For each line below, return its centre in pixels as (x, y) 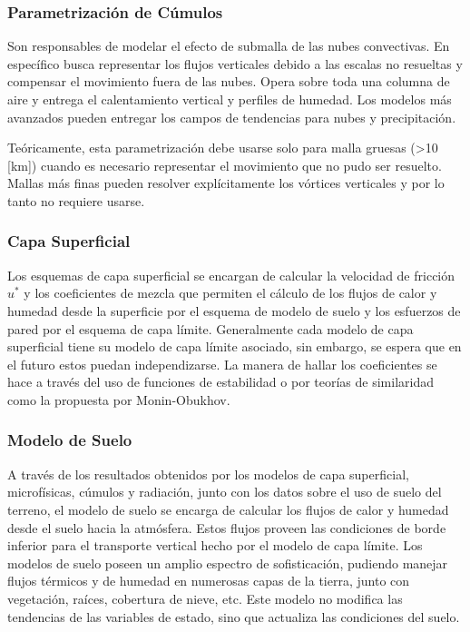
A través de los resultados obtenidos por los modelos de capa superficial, (208, 474)
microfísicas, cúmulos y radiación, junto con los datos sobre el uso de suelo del (225, 492)
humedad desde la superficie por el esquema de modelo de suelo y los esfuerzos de (234, 310)
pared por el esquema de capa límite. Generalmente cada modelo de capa (211, 328)
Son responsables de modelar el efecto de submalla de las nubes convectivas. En (229, 46)
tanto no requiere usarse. (76, 200)
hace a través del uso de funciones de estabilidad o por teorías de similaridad (220, 382)
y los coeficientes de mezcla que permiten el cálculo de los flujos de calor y (230, 293)
